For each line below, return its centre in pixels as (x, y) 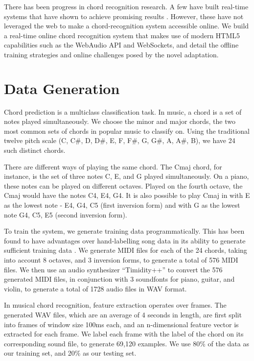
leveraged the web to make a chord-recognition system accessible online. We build (127, 26)
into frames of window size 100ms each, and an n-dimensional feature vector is (121, 324)
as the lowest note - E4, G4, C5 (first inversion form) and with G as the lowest (122, 205)
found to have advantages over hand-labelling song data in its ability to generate (125, 240)
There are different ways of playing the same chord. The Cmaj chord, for (113, 166)
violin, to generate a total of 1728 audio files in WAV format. (95, 288)
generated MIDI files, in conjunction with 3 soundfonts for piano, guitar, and (119, 279)
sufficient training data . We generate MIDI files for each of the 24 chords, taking (126, 250)
